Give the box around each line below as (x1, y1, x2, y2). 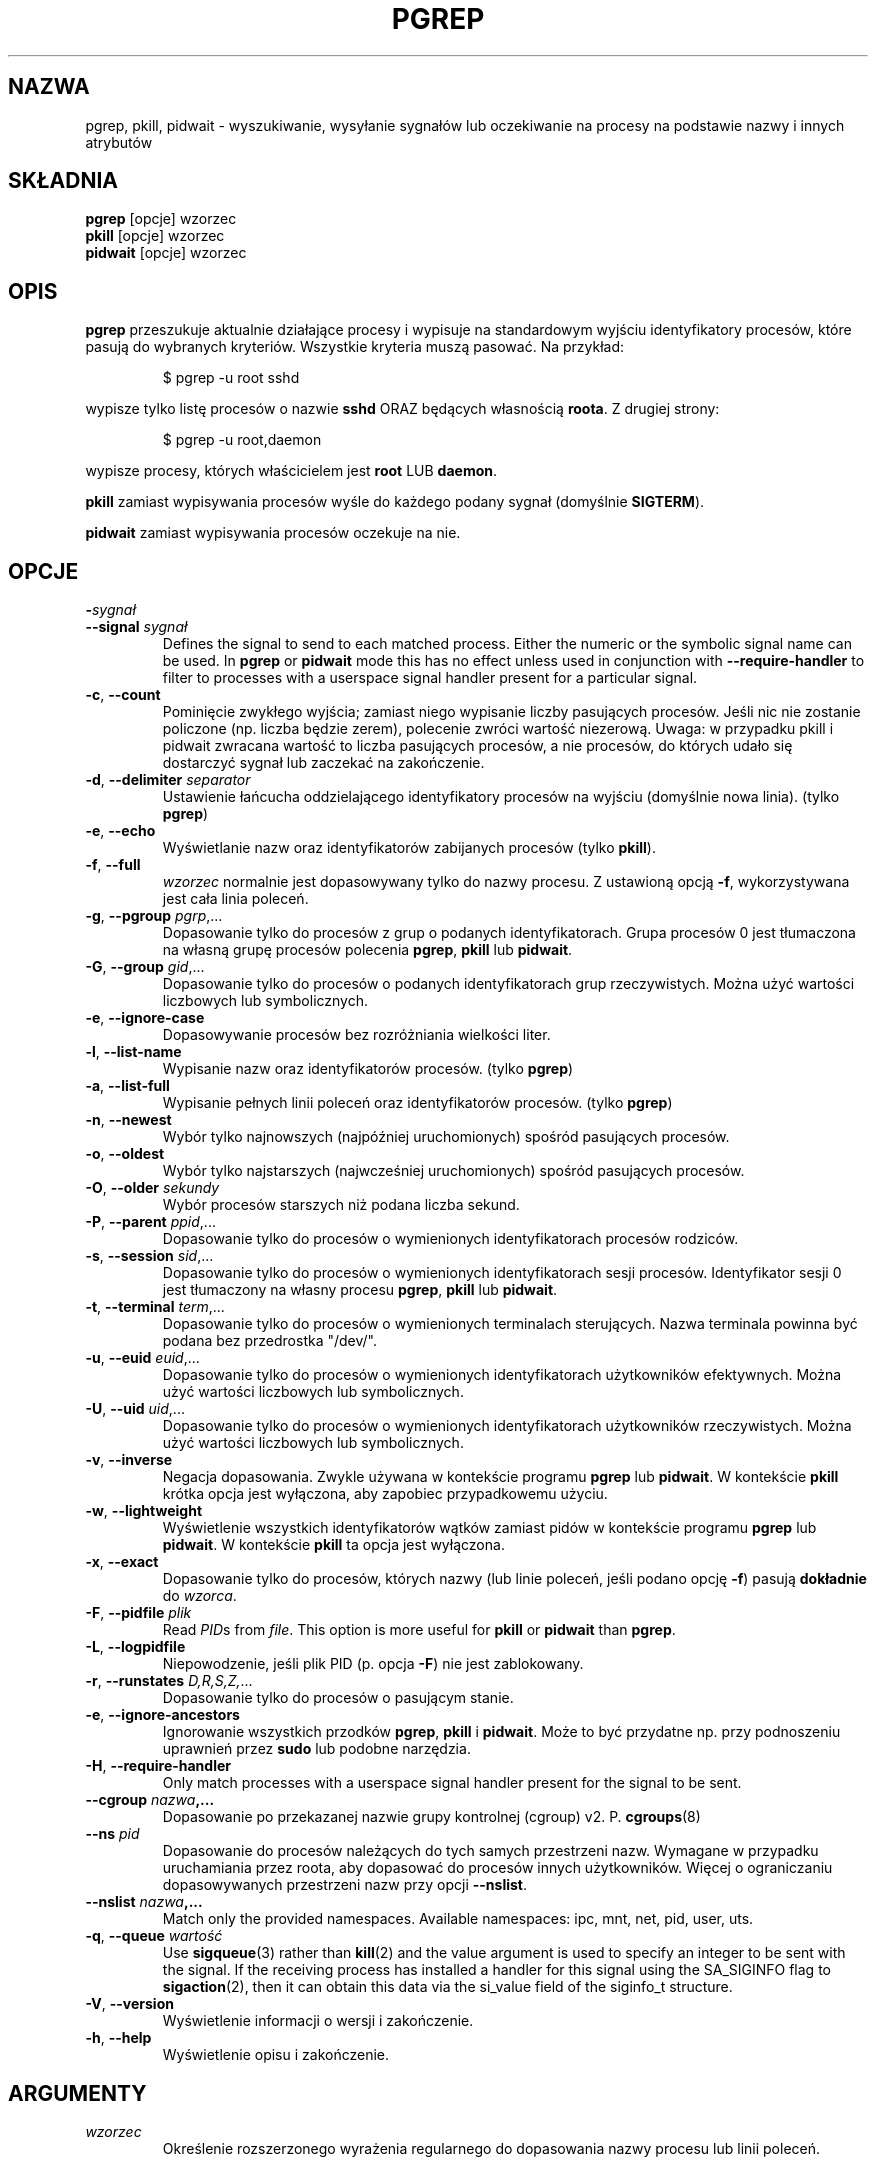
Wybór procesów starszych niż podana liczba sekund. (162, 1196, 520, 1214)
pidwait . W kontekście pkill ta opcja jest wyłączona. (162, 1536, 505, 1554)
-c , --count (85, 686, 161, 704)
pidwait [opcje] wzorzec (85, 244, 247, 262)
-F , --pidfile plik (85, 1604, 192, 1622)
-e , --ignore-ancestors (85, 1706, 240, 1724)
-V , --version (85, 1995, 174, 2013)
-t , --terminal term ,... (85, 1298, 225, 1316)
